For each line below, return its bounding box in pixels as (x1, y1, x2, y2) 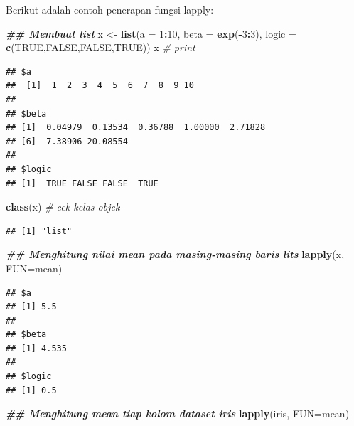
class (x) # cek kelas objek (6, 199, 120, 214)
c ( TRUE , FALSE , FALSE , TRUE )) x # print (6, 40, 195, 55)
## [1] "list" (6, 225, 73, 236)
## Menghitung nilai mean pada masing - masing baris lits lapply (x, (6, 247, 345, 262)
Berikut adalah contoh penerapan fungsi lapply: (6, 2, 214, 16)
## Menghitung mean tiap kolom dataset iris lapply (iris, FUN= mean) (6, 406, 350, 421)
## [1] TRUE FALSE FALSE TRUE (6, 178, 159, 188)
